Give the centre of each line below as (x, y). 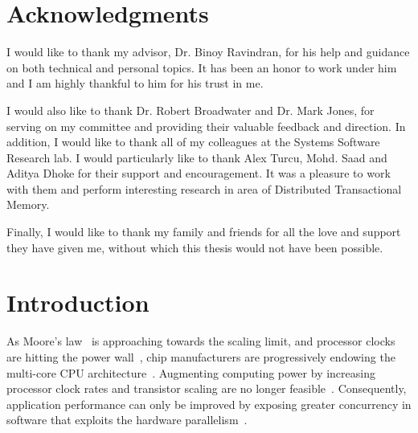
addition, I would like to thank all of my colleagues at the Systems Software (193, 142)
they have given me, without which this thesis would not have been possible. (195, 247)
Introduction (78, 302)
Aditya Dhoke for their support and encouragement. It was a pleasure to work (199, 173)
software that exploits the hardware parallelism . (127, 420)
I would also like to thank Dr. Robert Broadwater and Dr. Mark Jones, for (191, 110)
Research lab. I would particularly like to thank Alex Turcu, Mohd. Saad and (197, 157)
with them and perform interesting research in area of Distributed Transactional (204, 188)
